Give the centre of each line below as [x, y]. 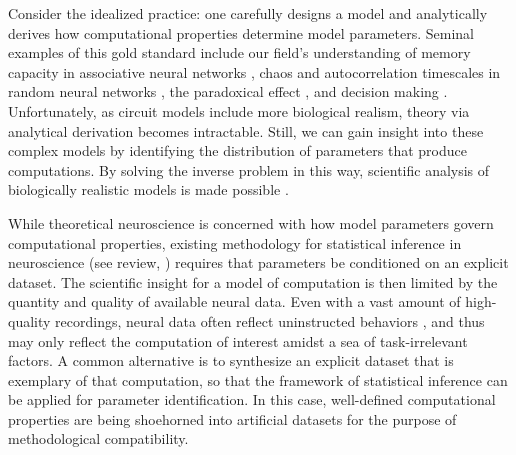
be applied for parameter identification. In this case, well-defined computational [252, 399]
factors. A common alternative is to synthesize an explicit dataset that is [231, 360]
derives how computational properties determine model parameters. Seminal [241, 32]
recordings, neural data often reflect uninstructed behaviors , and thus [270, 320]
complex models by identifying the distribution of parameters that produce [237, 150]
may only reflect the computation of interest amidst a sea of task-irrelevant [238, 340]
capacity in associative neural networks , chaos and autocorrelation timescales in [254, 71]
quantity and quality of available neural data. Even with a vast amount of [234, 301]
